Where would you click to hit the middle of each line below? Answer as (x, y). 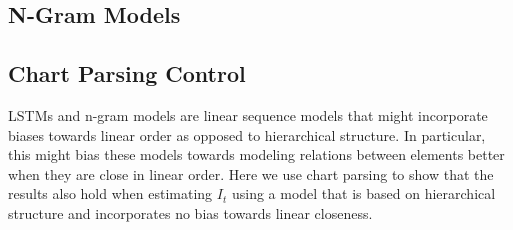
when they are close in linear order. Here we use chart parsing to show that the (251, 173)
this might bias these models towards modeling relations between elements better (256, 154)
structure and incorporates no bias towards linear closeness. (190, 212)
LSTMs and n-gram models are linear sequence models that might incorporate (248, 114)
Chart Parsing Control (127, 73)
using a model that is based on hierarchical (363, 193)
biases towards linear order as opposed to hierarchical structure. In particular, (247, 134)
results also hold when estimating (110, 193)
